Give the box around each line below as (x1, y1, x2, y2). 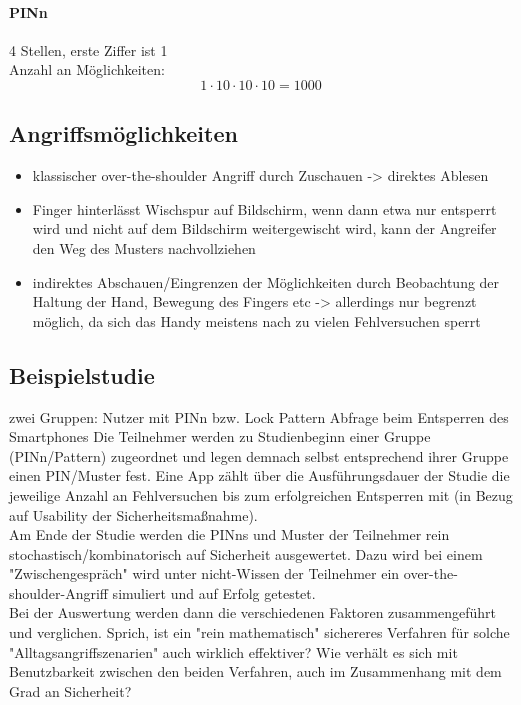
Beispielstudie (9, 359, 155, 390)
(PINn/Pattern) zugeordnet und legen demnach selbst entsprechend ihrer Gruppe (9, 445, 509, 466)
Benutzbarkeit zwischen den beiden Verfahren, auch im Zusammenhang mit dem (9, 661, 502, 682)
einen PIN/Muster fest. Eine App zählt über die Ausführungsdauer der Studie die (9, 465, 510, 486)
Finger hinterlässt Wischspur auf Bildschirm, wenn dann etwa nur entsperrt (32, 198, 497, 219)
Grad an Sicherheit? (9, 680, 132, 701)
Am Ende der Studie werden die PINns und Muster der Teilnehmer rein (9, 524, 450, 545)
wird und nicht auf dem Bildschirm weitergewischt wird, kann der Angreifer (32, 218, 497, 239)
